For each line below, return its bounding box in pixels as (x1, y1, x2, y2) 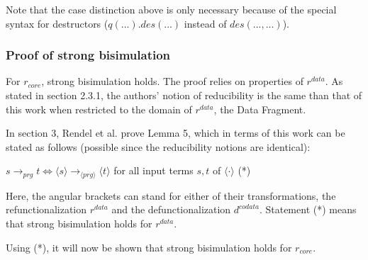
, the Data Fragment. (213, 101, 306, 116)
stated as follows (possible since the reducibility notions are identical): (6, 139, 311, 154)
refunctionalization (6, 202, 87, 217)
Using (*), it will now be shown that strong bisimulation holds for (6, 239, 292, 254)
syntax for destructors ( (6, 16, 108, 30)
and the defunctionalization (111, 202, 231, 217)
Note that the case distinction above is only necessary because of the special (6, 2, 337, 16)
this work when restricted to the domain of (6, 101, 192, 116)
